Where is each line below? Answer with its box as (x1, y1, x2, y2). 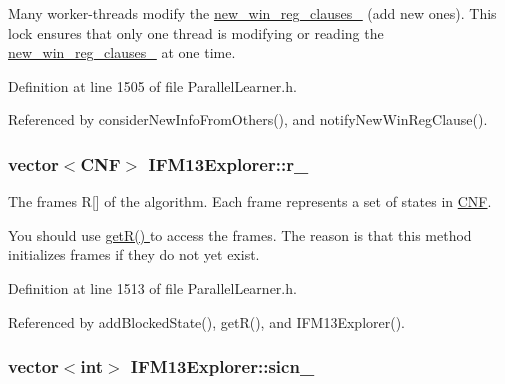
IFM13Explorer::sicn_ (130, 354, 315, 379)
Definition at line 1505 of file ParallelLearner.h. (8, 75, 297, 96)
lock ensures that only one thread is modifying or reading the (8, 22, 384, 43)
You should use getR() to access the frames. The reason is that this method (8, 224, 472, 245)
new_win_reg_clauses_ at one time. (8, 42, 236, 63)
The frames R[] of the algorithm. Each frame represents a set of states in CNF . (8, 191, 492, 212)
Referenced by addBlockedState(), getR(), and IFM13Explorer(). (8, 311, 406, 332)
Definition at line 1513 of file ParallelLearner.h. (8, 277, 297, 298)
